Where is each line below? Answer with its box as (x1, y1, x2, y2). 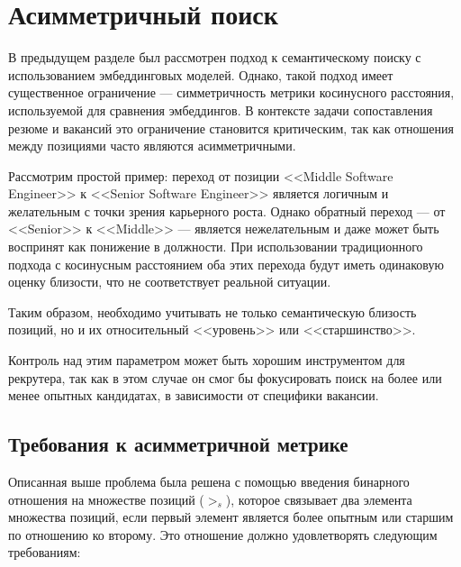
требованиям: (8, 543, 81, 562)
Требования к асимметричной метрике (8, 430, 348, 458)
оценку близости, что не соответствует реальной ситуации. (8, 272, 331, 291)
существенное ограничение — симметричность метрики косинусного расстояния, (8, 83, 455, 102)
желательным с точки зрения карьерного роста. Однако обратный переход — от (8, 201, 446, 220)
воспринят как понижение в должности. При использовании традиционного (8, 237, 423, 256)
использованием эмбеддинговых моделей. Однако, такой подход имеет (8, 65, 393, 84)
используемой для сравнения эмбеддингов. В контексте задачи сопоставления (8, 100, 433, 119)
